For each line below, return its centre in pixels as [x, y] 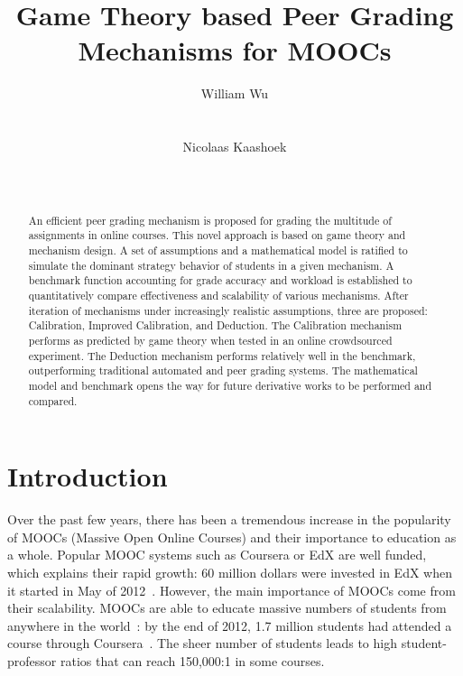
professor [32, 660]
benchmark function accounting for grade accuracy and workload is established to [220, 280]
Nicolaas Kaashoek [235, 147]
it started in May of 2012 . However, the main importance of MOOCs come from [231, 590]
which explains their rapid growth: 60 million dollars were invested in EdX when [230, 572]
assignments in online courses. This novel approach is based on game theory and [217, 235]
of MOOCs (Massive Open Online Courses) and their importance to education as [232, 537]
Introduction [88, 476]
